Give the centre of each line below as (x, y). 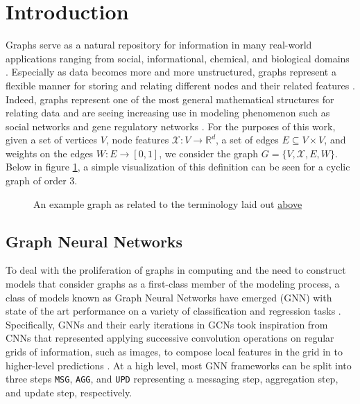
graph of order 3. (42, 181)
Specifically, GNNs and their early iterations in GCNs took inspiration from (167, 324)
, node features (137, 140)
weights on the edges (50, 153)
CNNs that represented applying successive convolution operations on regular (170, 338)
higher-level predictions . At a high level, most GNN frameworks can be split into (179, 365)
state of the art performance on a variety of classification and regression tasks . (173, 311)
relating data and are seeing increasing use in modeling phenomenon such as (168, 113)
